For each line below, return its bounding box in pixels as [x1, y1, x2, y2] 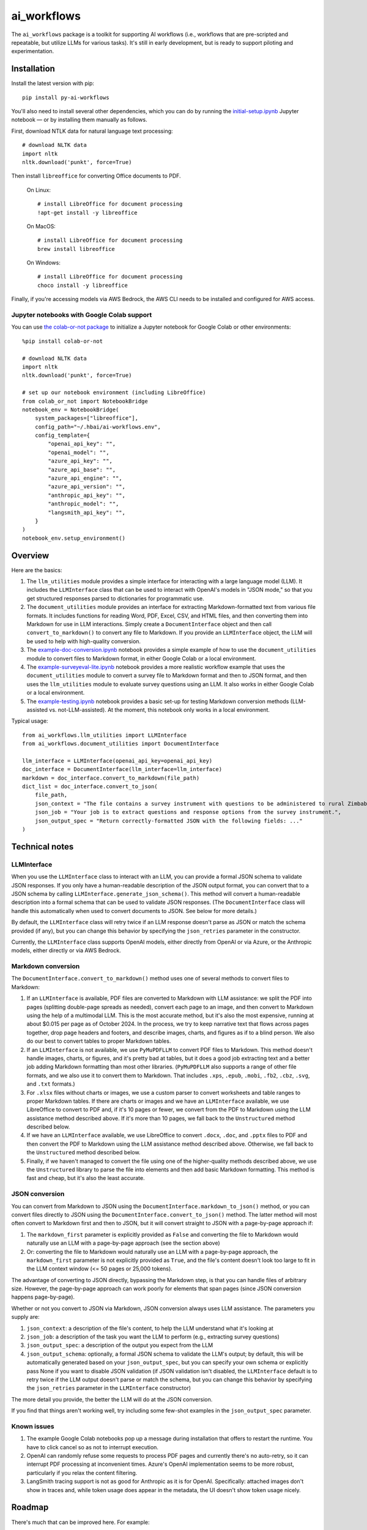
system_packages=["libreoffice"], [34, 415, 139, 422]
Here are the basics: [11, 566, 62, 573]
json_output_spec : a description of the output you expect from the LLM [26, 1342, 213, 1349]
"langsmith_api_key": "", [48, 509, 125, 516]
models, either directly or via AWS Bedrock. [11, 947, 122, 954]
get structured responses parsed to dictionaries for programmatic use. [26, 594, 204, 602]
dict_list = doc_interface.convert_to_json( [22, 783, 158, 790]
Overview [11, 550, 50, 561]
